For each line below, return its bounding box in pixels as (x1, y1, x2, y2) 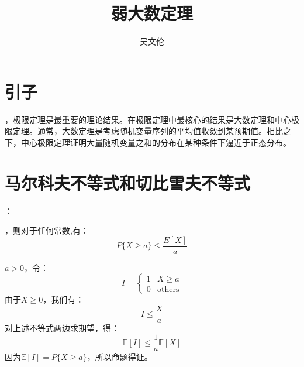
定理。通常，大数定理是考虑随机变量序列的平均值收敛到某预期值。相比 (12, 125, 283, 137)
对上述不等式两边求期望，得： (5, 322, 119, 334)
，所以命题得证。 (87, 350, 153, 362)
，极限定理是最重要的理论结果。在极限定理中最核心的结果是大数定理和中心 (5, 113, 291, 125)
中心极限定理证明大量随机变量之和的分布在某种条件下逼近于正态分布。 (20, 136, 291, 148)
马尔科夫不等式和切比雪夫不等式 (5, 170, 251, 194)
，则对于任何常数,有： (5, 224, 89, 236)
